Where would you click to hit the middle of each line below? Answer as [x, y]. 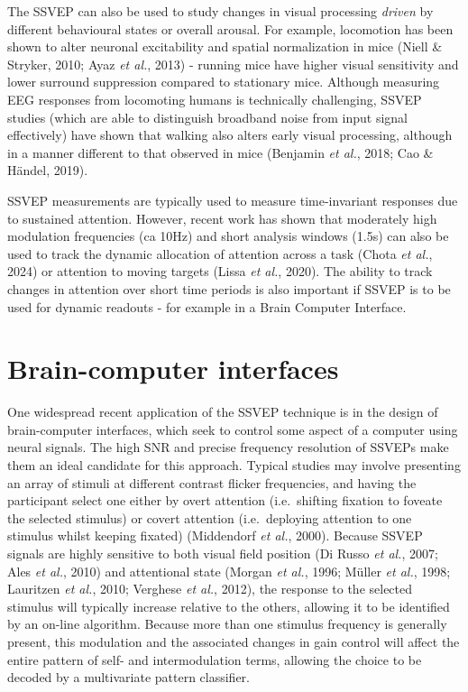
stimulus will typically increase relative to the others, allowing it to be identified [229, 606]
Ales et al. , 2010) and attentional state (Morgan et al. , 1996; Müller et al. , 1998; [229, 571]
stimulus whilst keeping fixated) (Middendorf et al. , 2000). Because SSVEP [215, 535]
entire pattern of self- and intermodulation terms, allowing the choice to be [215, 659]
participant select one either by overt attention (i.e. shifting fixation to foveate [225, 500]
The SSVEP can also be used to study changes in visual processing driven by [220, 11]
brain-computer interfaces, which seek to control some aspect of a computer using [233, 429]
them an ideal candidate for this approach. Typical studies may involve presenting [234, 465]
